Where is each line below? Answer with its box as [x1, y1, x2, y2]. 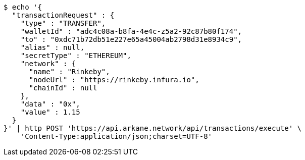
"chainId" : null [29, 84, 97, 92]
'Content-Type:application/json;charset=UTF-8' [20, 132, 213, 140]
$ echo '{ [4, 3, 42, 11]
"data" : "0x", [20, 100, 80, 108]
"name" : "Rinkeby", [29, 68, 110, 76]
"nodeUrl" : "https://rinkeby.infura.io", [29, 76, 199, 84]
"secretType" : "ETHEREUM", [20, 51, 131, 60]
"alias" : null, [20, 43, 85, 51]
